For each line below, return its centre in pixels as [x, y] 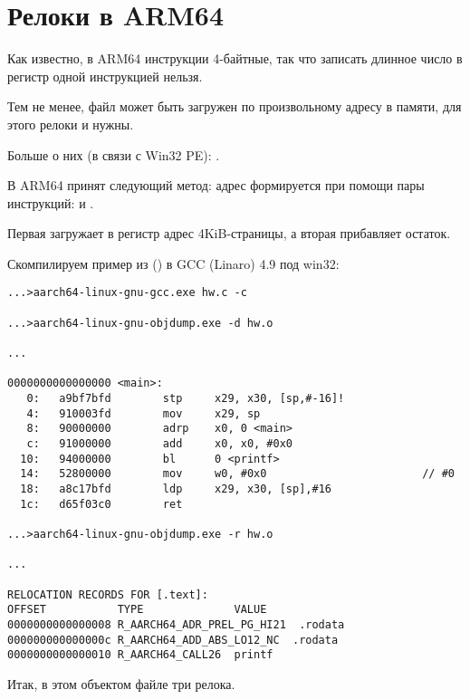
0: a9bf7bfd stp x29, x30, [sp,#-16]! [186, 399]
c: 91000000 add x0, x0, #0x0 [159, 444]
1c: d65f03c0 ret [101, 504]
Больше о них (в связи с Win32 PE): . [114, 154]
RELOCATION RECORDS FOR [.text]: [108, 594]
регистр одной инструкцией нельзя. [105, 76]
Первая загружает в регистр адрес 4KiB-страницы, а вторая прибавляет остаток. [229, 233]
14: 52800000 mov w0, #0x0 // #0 [237, 474]
